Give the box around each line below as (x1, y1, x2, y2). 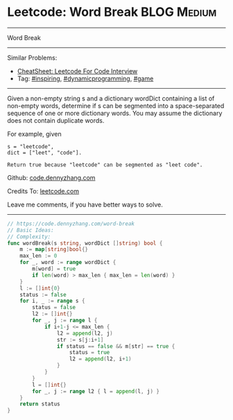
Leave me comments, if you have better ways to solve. (7, 200, 163, 209)
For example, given (7, 130, 62, 138)
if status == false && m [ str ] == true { (56, 342, 175, 350)
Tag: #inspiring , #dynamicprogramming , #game (17, 74, 154, 82)
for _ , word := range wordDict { (19, 259, 116, 266)
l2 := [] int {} (32, 310, 73, 317)
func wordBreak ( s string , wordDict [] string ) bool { (7, 240, 163, 247)
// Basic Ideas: (7, 227, 54, 234)
